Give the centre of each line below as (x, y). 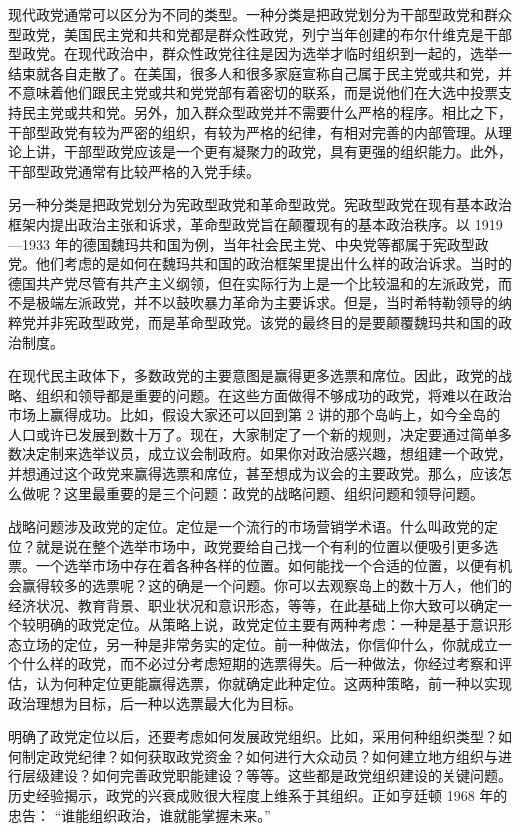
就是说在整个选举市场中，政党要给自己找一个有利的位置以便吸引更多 (259, 545)
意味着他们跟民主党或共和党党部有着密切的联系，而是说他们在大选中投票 (259, 92)
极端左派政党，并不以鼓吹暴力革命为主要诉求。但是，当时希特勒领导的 (266, 302)
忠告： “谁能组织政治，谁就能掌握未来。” (139, 814)
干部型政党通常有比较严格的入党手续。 (134, 170)
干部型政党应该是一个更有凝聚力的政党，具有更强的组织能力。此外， (287, 151)
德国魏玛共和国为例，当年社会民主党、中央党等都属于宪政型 (278, 243)
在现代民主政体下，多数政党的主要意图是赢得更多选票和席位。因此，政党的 (253, 375)
